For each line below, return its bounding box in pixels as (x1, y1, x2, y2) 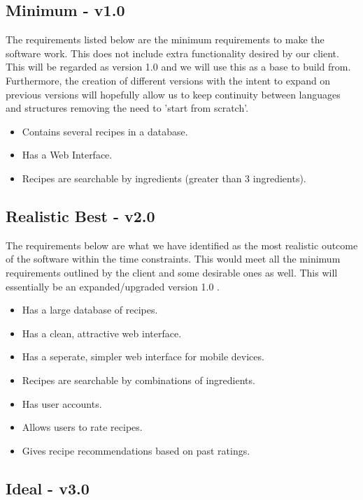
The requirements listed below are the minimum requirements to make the (6, 32, 325, 47)
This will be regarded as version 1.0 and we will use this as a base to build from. (6, 59, 351, 74)
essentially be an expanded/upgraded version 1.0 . (6, 279, 220, 293)
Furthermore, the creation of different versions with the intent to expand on (6, 73, 331, 87)
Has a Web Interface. (22, 147, 113, 162)
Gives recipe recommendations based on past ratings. (22, 443, 250, 457)
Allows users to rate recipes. (22, 420, 143, 434)
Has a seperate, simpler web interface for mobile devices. (22, 349, 264, 364)
